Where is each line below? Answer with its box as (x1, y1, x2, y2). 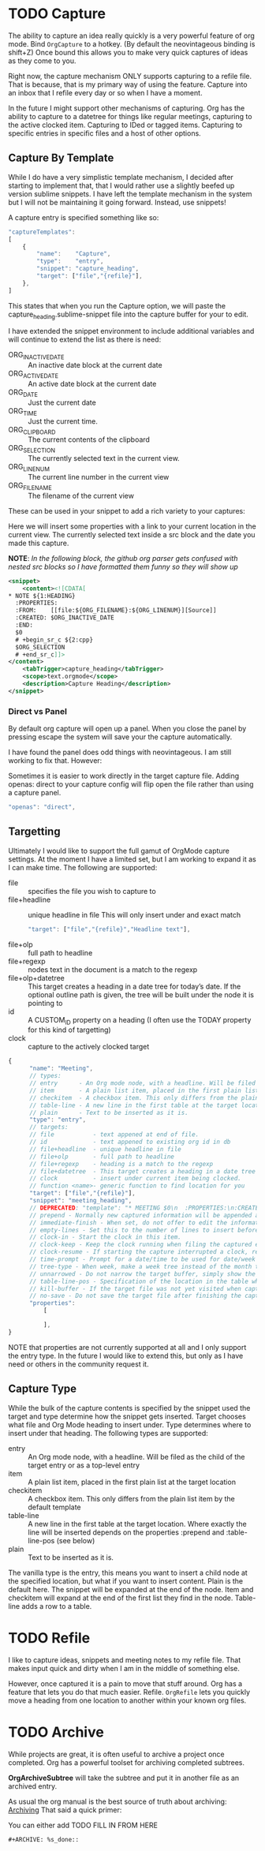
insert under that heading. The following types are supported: (8, 1428, 209, 1438)
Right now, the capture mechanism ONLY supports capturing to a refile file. (8, 71, 252, 80)
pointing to (28, 998, 63, 1008)
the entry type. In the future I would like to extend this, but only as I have (8, 1351, 244, 1360)
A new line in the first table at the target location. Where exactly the (28, 1519, 247, 1528)
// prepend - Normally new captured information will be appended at (28, 1211, 263, 1219)
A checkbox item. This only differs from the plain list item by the (28, 1494, 235, 1503)
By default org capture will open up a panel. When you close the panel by (8, 724, 247, 734)
